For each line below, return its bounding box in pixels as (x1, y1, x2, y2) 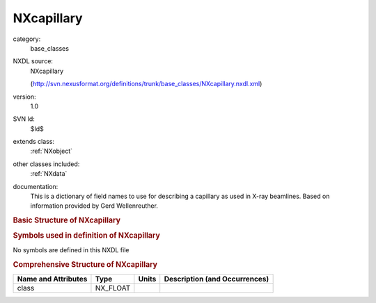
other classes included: (13, 160, 80, 168)
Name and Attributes (17, 274, 88, 284)
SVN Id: (13, 115, 35, 123)
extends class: (13, 138, 55, 146)
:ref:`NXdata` (30, 170, 68, 178)
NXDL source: (13, 57, 54, 65)
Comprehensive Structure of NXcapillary (13, 259, 158, 269)
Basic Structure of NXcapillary (13, 215, 121, 225)
